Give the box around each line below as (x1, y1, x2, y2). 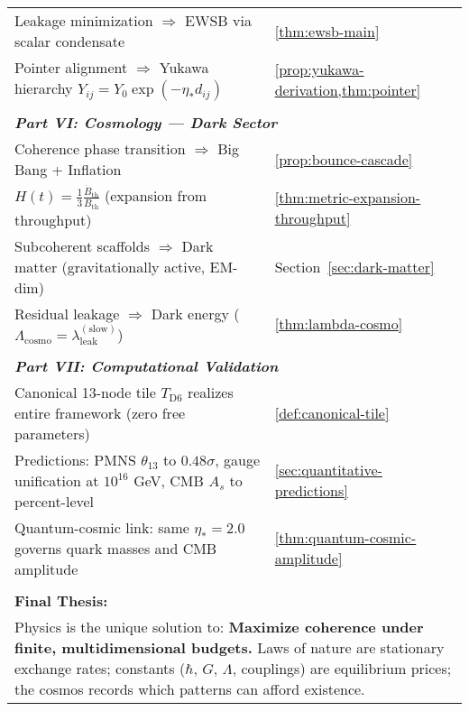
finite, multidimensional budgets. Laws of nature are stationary (14, 636, 445, 658)
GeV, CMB (133, 469, 204, 491)
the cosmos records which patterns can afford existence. (14, 678, 365, 699)
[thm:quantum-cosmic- (274, 527, 417, 549)
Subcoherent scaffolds (14, 235, 151, 256)
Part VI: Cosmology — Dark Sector (14, 112, 278, 133)
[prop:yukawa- (274, 58, 364, 79)
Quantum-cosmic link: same (14, 516, 189, 538)
